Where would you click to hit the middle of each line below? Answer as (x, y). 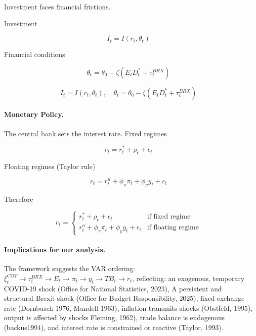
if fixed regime (169, 217)
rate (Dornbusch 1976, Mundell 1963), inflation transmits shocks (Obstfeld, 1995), (128, 308)
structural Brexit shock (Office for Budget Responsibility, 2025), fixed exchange (124, 298)
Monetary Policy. (34, 114)
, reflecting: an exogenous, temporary (188, 278)
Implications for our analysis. (55, 250)
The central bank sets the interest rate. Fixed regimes (85, 133)
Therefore (19, 198)
